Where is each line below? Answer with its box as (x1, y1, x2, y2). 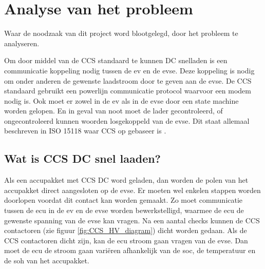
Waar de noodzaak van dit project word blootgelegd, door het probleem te (4, 28, 238, 39)
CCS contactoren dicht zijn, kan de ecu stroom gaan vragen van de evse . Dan (4, 235, 248, 245)
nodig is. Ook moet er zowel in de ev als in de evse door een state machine (4, 95, 239, 106)
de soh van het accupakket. (4, 255, 89, 266)
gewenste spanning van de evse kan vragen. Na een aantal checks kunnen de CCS (4, 215, 260, 225)
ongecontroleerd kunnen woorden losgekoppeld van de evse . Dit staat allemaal (4, 115, 250, 126)
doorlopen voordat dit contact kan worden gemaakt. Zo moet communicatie (4, 195, 243, 205)
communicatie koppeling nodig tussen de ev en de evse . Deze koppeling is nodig (4, 65, 255, 75)
